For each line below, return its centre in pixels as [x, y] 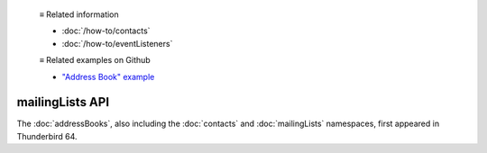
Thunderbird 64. [47, 136]
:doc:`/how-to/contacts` [106, 31]
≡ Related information [79, 14]
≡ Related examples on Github [95, 60]
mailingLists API [63, 102]
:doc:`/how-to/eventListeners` [117, 43]
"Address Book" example [108, 76]
